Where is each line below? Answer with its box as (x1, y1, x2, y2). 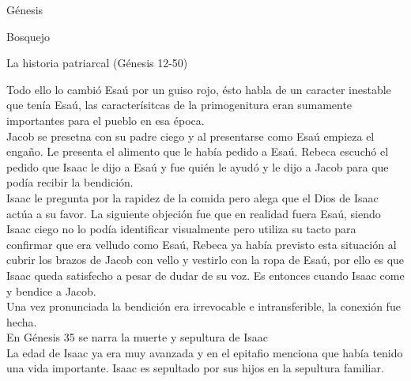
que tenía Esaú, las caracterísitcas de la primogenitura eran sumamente (6, 96, 353, 113)
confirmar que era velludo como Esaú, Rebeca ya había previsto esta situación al (6, 236, 397, 252)
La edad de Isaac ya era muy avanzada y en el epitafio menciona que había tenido (6, 344, 403, 360)
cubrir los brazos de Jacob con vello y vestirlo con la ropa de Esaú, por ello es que (6, 251, 405, 268)
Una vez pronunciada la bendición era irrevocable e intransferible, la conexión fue (6, 298, 401, 315)
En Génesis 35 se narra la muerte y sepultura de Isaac (6, 329, 268, 345)
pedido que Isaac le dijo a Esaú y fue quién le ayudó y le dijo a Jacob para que (6, 158, 389, 175)
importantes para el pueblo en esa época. (6, 111, 205, 128)
